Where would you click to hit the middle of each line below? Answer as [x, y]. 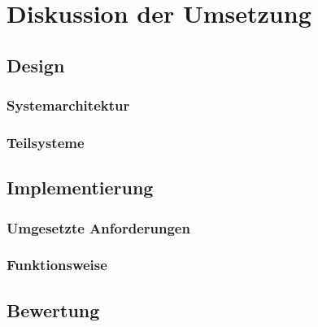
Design [36, 65]
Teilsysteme [46, 142]
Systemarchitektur [68, 105]
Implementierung [80, 187]
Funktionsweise [57, 265]
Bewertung [53, 310]
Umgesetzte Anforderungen [98, 227]
